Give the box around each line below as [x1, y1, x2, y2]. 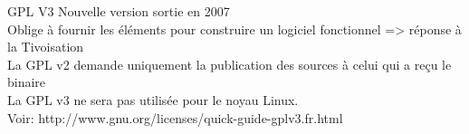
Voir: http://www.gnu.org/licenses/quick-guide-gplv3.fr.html [7, 108, 343, 127]
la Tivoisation [7, 37, 84, 56]
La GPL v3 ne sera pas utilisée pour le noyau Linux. [7, 90, 299, 109]
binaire [7, 72, 46, 91]
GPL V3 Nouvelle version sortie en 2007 [7, 2, 230, 20]
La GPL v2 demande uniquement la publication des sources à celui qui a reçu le [7, 54, 452, 73]
